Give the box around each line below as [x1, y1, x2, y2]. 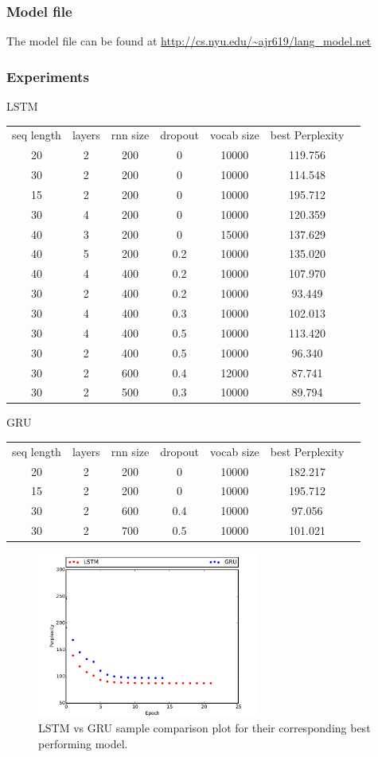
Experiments [6, 66, 89, 86]
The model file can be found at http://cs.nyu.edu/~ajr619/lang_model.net [6, 33, 372, 49]
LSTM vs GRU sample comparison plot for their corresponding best [38, 720, 371, 736]
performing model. [38, 735, 128, 751]
